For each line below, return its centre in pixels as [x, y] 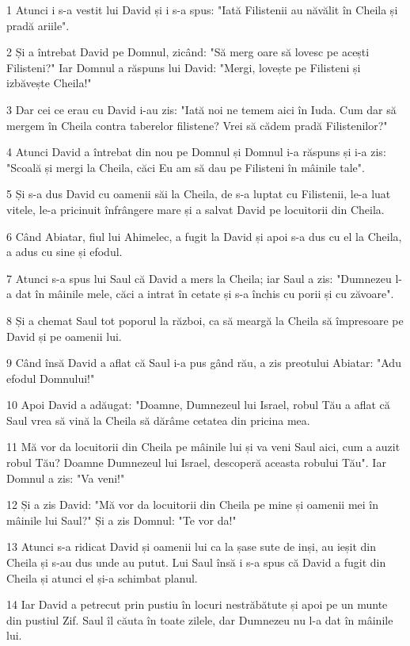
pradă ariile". [38, 25]
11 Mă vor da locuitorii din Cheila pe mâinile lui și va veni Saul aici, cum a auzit [203, 447]
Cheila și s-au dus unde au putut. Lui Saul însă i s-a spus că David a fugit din [196, 562]
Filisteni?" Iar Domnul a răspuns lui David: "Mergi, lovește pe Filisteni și [184, 67]
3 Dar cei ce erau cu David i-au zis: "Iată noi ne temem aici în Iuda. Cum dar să [201, 109]
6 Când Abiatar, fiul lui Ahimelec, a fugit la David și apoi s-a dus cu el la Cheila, [204, 236]
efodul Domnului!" [51, 378]
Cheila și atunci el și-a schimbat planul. [102, 577]
